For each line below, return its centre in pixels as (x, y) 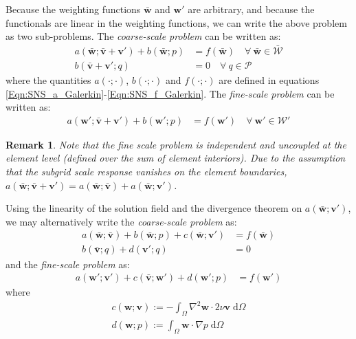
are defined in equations (269, 80)
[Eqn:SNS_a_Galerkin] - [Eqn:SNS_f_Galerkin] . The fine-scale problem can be (170, 93)
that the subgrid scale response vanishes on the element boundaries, (146, 172)
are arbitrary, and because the (251, 9)
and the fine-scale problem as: (68, 264)
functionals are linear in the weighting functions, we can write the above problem (176, 22)
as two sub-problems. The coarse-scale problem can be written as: (143, 36)
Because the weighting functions (73, 9)
